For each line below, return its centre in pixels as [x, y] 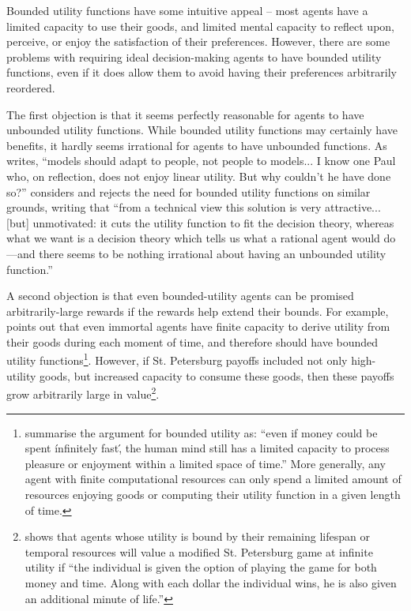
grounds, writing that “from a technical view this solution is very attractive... [194, 207]
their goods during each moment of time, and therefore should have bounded [192, 341]
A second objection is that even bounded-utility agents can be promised [180, 296]
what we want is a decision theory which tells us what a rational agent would [193, 238]
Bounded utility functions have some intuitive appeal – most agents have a [187, 10]
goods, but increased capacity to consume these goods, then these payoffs [217, 375]
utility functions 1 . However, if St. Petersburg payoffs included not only [177, 359]
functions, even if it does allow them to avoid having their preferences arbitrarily [202, 72]
